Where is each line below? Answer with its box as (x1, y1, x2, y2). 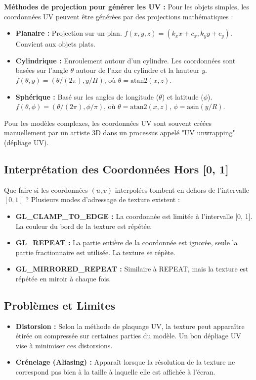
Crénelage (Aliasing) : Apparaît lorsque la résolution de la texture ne (15, 357, 235, 367)
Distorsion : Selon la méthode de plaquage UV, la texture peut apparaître (15, 321, 245, 331)
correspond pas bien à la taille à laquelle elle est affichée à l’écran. (15, 367, 215, 377)
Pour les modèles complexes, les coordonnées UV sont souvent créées (4, 117, 212, 128)
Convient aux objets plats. (15, 39, 95, 49)
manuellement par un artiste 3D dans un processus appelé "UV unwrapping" (4, 127, 235, 138)
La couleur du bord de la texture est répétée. (15, 220, 152, 231)
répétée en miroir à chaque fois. (15, 273, 111, 283)
